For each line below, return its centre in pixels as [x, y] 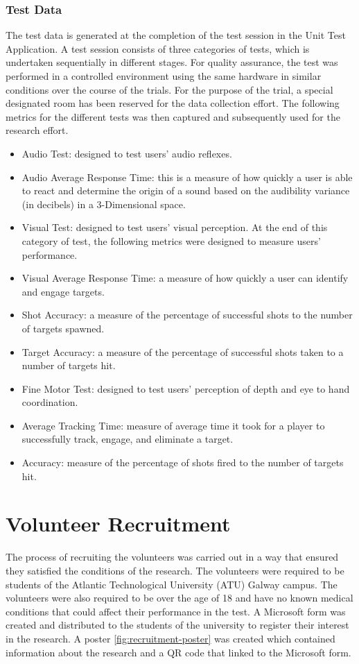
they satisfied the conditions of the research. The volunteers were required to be [175, 570]
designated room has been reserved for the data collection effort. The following [173, 103]
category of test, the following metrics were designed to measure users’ [171, 240]
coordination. [50, 402]
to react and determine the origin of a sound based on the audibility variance [186, 190]
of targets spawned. [63, 328]
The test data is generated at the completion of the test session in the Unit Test [176, 35]
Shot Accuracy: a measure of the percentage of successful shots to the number [187, 315]
